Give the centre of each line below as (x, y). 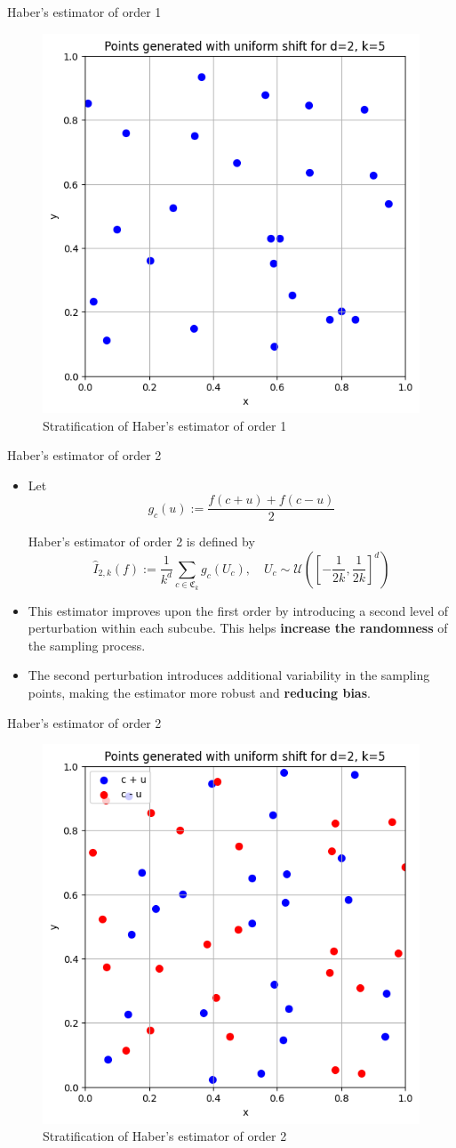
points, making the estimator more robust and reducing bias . (199, 693)
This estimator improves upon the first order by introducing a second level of (238, 610)
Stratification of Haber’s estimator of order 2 (165, 1136)
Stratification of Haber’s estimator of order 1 (165, 425)
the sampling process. (87, 645)
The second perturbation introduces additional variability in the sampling (229, 675)
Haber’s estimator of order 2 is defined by (141, 542)
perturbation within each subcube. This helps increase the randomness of (238, 628)
